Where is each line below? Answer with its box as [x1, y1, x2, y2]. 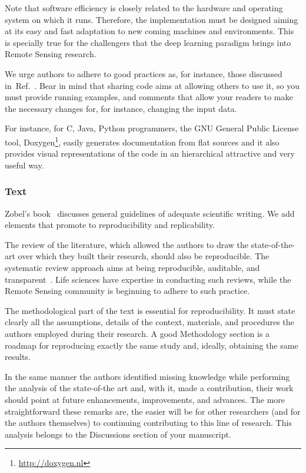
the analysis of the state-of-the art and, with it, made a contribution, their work [5, 382, 294, 394]
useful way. [5, 158, 44, 171]
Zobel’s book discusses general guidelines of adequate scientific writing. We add [5, 207, 295, 219]
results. [5, 350, 31, 363]
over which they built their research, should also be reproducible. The [18, 250, 270, 262]
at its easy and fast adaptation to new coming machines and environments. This [5, 25, 294, 37]
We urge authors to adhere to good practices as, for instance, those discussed [5, 67, 282, 80]
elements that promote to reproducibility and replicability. [5, 219, 215, 231]
